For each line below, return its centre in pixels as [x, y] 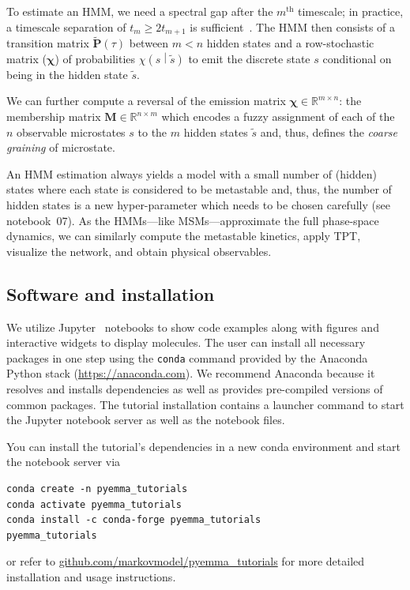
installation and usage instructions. [91, 576]
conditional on [357, 58]
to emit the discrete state [249, 58]
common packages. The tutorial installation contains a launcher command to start [205, 404]
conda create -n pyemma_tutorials [97, 489]
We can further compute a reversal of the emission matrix [146, 101]
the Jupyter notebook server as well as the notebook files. [146, 420]
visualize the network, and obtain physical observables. [139, 251]
